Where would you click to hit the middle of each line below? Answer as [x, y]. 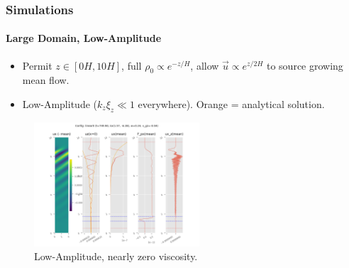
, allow [205, 65]
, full [132, 65]
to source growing [305, 65]
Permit [37, 65]
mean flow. [46, 80]
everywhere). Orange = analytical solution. [231, 104]
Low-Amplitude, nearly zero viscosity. [116, 256]
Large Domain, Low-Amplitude [84, 38]
